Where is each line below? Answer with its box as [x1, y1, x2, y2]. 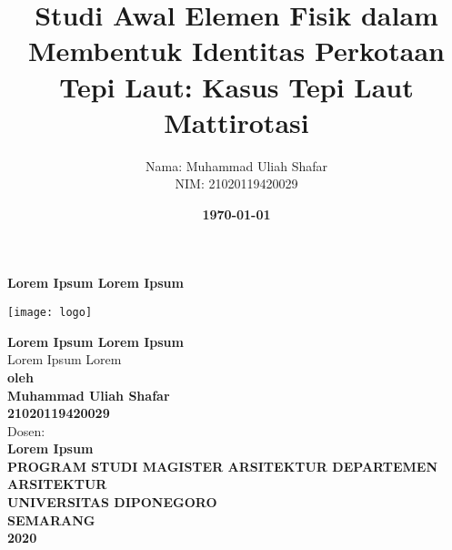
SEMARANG [7, 510, 95, 529]
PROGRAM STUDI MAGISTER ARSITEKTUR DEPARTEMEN [7, 456, 438, 475]
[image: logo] [7, 306, 93, 320]
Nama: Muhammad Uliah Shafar [146, 156, 327, 175]
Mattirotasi [164, 103, 309, 140]
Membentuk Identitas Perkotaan [28, 32, 445, 69]
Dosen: [7, 421, 45, 440]
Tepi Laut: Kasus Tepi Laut [59, 67, 414, 105]
